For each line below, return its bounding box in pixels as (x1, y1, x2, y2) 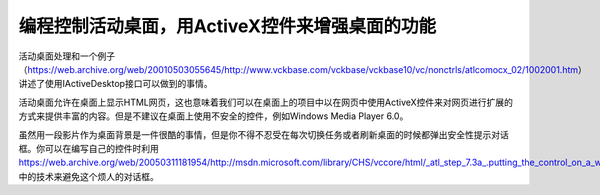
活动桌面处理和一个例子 (18, 50, 115, 62)
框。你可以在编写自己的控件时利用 (18, 142, 159, 154)
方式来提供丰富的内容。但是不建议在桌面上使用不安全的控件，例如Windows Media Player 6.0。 (18, 110, 409, 122)
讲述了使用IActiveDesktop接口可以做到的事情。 (18, 78, 213, 90)
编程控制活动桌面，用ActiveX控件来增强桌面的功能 (18, 15, 437, 37)
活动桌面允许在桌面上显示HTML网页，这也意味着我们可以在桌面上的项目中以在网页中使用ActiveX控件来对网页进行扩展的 (18, 96, 514, 108)
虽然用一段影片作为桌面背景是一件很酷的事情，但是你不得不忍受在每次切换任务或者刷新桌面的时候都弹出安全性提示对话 (18, 128, 509, 140)
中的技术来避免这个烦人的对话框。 (18, 170, 159, 182)
